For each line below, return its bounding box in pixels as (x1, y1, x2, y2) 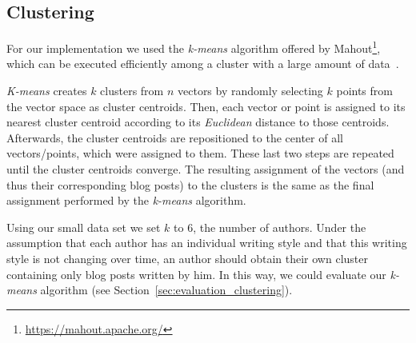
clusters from (100, 82, 164, 99)
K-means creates (6, 82, 87, 99)
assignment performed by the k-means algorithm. (6, 192, 246, 209)
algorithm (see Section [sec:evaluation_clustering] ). (40, 281, 293, 298)
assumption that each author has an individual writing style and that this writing (6, 234, 407, 251)
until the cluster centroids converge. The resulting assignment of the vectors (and (6, 161, 405, 177)
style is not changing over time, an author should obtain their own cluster (6, 249, 368, 266)
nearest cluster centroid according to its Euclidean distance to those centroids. (6, 114, 390, 130)
